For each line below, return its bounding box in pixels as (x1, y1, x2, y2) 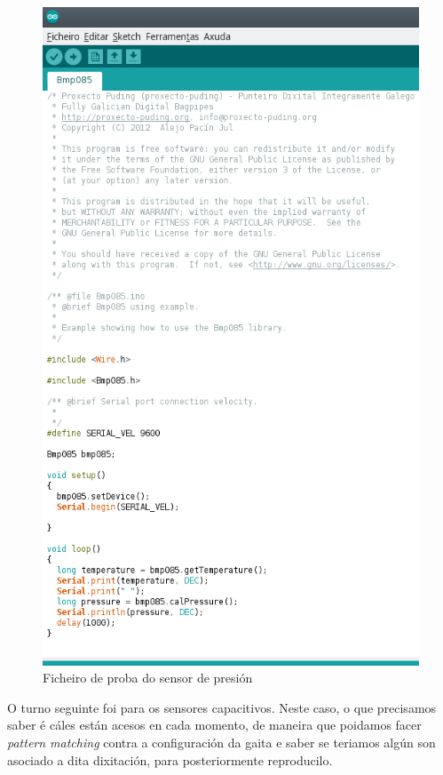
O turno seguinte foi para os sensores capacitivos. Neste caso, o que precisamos (7, 698, 437, 716)
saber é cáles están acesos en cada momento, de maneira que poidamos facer (7, 715, 422, 734)
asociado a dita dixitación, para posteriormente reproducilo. (7, 750, 333, 769)
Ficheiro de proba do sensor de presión (43, 668, 253, 687)
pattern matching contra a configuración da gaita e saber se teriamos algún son (7, 732, 436, 751)
